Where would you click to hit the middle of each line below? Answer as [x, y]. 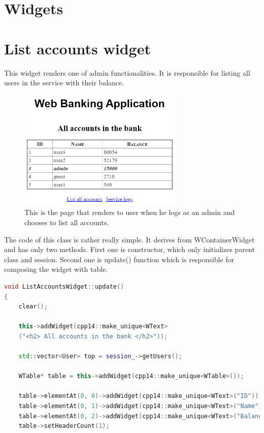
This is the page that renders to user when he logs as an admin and [130, 212]
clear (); [33, 307]
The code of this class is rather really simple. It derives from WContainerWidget [129, 239]
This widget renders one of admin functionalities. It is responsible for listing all [127, 72]
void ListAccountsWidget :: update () [64, 286]
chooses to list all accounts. [67, 222]
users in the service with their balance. [64, 83]
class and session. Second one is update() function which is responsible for [119, 259]
